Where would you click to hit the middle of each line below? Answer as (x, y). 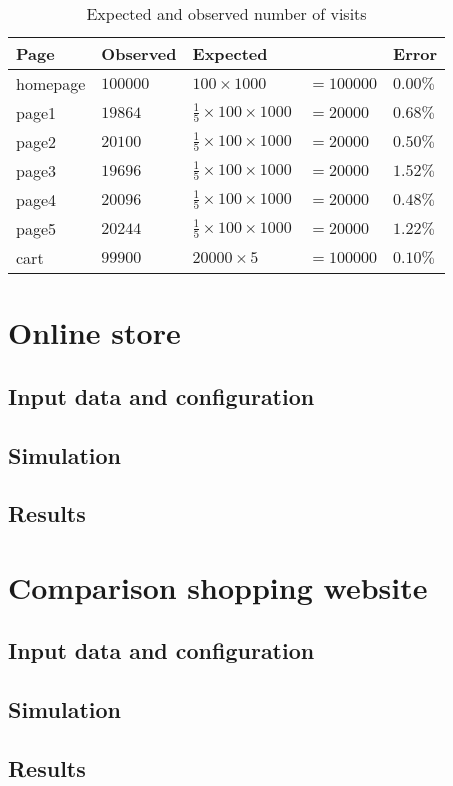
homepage (51, 83)
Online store (94, 332)
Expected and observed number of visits (226, 13)
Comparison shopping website (218, 586)
